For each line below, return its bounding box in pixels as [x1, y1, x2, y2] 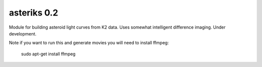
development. [9, 31, 36, 36]
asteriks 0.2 [9, 7, 58, 18]
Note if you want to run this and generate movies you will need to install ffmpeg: [9, 40, 169, 46]
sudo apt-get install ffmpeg [21, 51, 76, 57]
